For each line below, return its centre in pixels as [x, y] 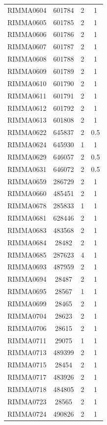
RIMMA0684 [27, 242]
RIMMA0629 [27, 156]
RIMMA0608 [27, 59]
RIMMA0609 [27, 71]
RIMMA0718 [27, 389]
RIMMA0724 [27, 413]
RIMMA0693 [27, 267]
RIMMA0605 [27, 22]
